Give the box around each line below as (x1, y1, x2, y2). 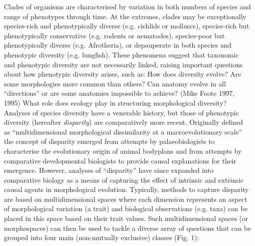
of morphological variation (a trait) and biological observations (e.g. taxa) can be (4, 203, 248, 214)
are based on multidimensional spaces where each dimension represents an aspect (4, 193, 248, 204)
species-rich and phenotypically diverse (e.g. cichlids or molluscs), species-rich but (4, 21, 250, 31)
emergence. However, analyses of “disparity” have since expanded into (4, 165, 214, 175)
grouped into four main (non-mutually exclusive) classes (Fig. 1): (4, 232, 199, 243)
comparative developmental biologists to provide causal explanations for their (4, 155, 236, 165)
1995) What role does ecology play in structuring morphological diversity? (4, 97, 227, 108)
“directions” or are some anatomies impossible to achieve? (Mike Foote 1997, (4, 88, 235, 98)
